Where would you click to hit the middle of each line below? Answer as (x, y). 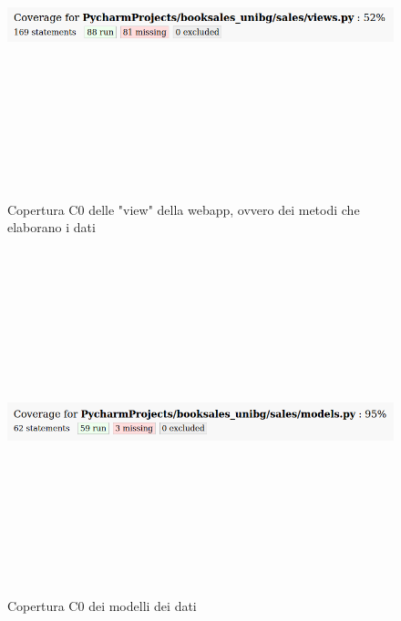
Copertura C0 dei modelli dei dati (102, 606)
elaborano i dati (51, 227)
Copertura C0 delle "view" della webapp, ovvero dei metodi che (184, 209)
